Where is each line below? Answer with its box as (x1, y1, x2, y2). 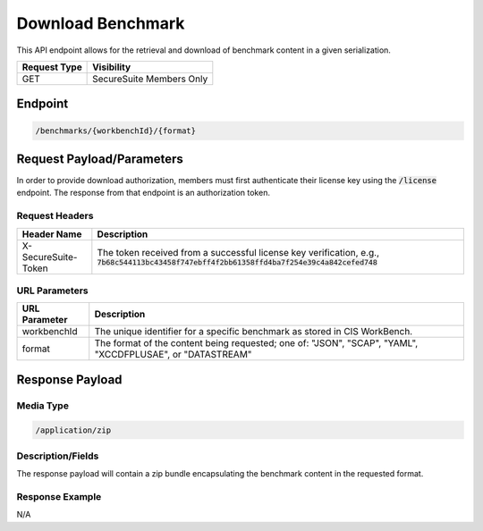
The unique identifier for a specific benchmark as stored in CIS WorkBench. (94, 325, 413, 338)
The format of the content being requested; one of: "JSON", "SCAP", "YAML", (94, 337, 419, 350)
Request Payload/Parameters (16, 151, 183, 166)
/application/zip (35, 425, 112, 435)
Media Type (16, 399, 69, 411)
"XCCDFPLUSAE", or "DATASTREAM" (94, 349, 252, 361)
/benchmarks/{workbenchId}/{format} (35, 125, 197, 136)
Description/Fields (16, 450, 99, 462)
